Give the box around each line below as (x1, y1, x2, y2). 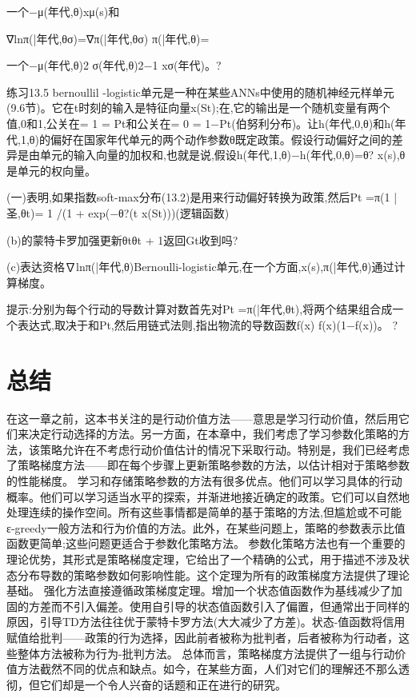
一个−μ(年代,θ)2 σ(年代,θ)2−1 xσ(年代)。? (6, 57, 222, 74)
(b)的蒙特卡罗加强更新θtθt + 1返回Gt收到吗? (6, 231, 238, 248)
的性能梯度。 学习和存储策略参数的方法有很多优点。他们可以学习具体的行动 (6, 473, 402, 489)
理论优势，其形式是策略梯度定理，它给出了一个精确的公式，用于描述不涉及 (6, 550, 398, 567)
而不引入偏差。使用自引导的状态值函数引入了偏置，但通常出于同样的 (50, 597, 410, 614)
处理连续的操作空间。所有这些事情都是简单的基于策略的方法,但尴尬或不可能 (6, 504, 402, 521)
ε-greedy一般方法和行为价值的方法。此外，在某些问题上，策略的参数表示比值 (6, 519, 406, 536)
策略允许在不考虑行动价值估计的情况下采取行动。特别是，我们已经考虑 (39, 441, 410, 457)
